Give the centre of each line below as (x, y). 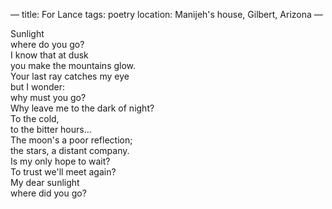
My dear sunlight (45, 182)
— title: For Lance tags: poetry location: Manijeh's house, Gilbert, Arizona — (166, 14)
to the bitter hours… (51, 129)
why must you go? (48, 97)
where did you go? (48, 193)
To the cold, (35, 118)
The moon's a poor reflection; (71, 140)
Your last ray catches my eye (70, 76)
